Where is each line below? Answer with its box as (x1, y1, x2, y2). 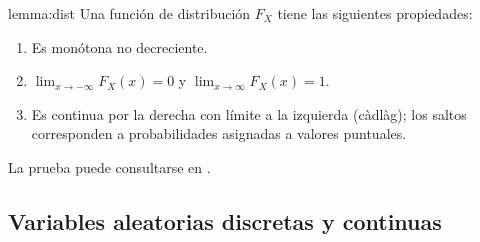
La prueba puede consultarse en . (8, 156, 211, 177)
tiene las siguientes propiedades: (277, 3, 473, 23)
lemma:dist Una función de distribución (8, 3, 251, 23)
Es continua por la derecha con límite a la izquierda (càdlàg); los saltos (31, 103, 467, 124)
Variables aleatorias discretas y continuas (8, 205, 442, 236)
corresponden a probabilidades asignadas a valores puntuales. (31, 123, 407, 144)
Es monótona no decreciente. (31, 36, 208, 57)
